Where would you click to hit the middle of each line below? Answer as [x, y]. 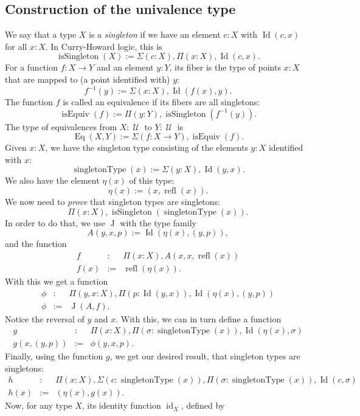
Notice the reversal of [45, 318]
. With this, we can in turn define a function [199, 318]
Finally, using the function [54, 356]
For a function [31, 67]
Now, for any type [39, 405]
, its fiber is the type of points [225, 67]
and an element [125, 67]
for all [16, 46]
